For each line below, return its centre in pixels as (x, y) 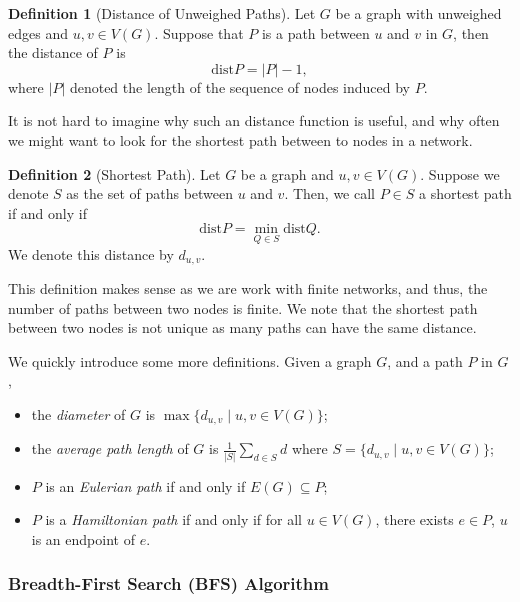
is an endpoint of (83, 538)
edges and (38, 32)
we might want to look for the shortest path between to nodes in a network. (240, 139)
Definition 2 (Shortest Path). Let (114, 173)
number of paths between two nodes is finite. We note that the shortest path (243, 307)
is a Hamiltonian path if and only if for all (174, 519)
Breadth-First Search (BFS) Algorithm (168, 583)
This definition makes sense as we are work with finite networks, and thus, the (248, 288)
